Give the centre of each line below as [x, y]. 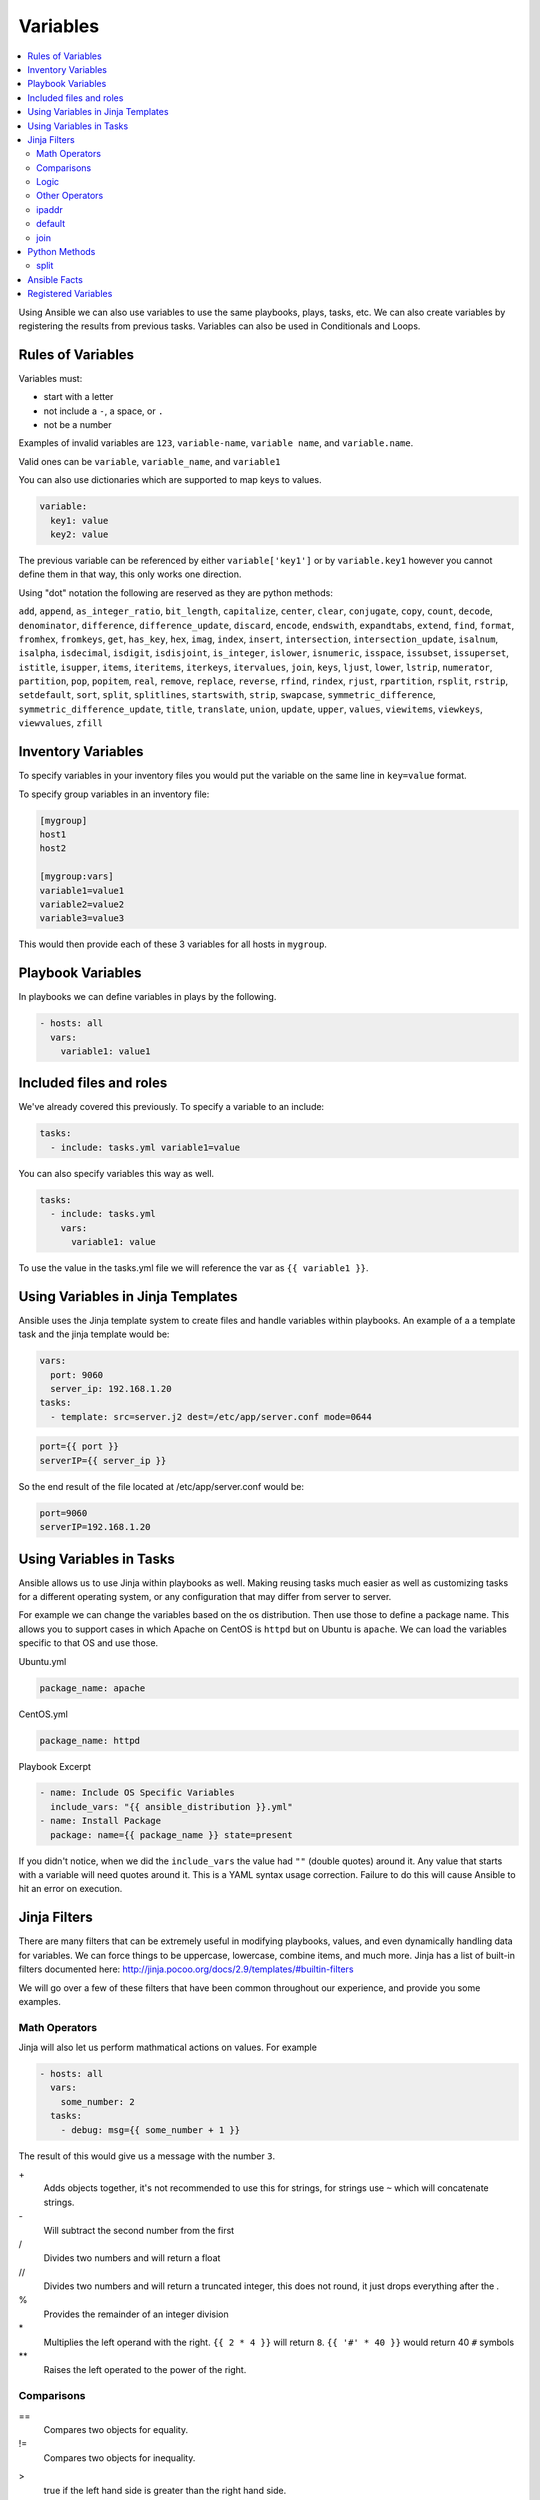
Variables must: [50, 378]
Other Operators [70, 196]
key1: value [79, 520]
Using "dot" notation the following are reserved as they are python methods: [176, 592]
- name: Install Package [100, 1821]
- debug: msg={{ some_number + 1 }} [150, 2129]
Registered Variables [70, 294]
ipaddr [50, 209]
